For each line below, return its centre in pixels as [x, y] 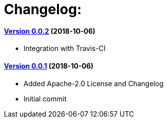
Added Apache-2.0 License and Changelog [94, 83]
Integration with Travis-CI [65, 49]
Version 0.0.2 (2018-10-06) [50, 31]
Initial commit [45, 98]
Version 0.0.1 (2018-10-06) [49, 66]
